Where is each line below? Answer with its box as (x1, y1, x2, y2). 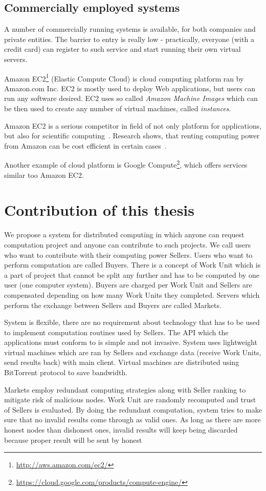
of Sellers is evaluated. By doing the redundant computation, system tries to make (4, 404, 262, 415)
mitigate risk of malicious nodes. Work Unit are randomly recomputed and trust (4, 394, 256, 405)
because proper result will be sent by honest (4, 434, 142, 445)
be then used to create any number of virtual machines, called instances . (4, 103, 231, 114)
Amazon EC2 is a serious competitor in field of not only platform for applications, (4, 120, 262, 131)
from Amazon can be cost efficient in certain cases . (4, 140, 167, 151)
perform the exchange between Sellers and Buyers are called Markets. (4, 299, 221, 310)
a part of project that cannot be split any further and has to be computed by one (4, 269, 259, 280)
